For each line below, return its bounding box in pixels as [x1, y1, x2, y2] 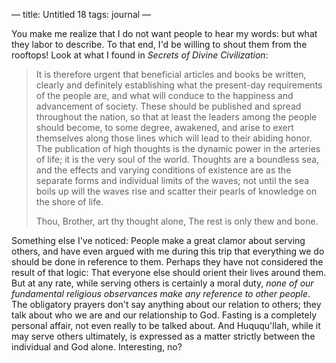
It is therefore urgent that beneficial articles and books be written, [35, 69, 307, 80]
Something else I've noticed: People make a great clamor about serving [11, 235, 306, 246]
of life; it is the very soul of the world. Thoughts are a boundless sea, [35, 154, 320, 165]
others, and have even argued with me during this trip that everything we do [11, 245, 325, 257]
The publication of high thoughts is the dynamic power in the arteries [35, 143, 321, 154]
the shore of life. [35, 196, 104, 208]
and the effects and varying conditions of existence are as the [35, 164, 292, 176]
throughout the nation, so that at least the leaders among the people [35, 111, 318, 123]
